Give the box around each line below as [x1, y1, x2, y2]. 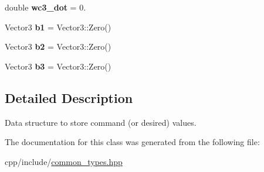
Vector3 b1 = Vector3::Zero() [5, 20, 111, 33]
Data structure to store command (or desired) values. [5, 116, 197, 128]
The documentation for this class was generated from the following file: [5, 136, 260, 148]
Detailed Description [5, 88, 133, 106]
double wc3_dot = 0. [5, 1, 86, 13]
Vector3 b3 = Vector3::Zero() [5, 60, 111, 72]
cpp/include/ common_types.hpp [5, 155, 123, 167]
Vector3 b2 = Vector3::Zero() [5, 40, 111, 53]
